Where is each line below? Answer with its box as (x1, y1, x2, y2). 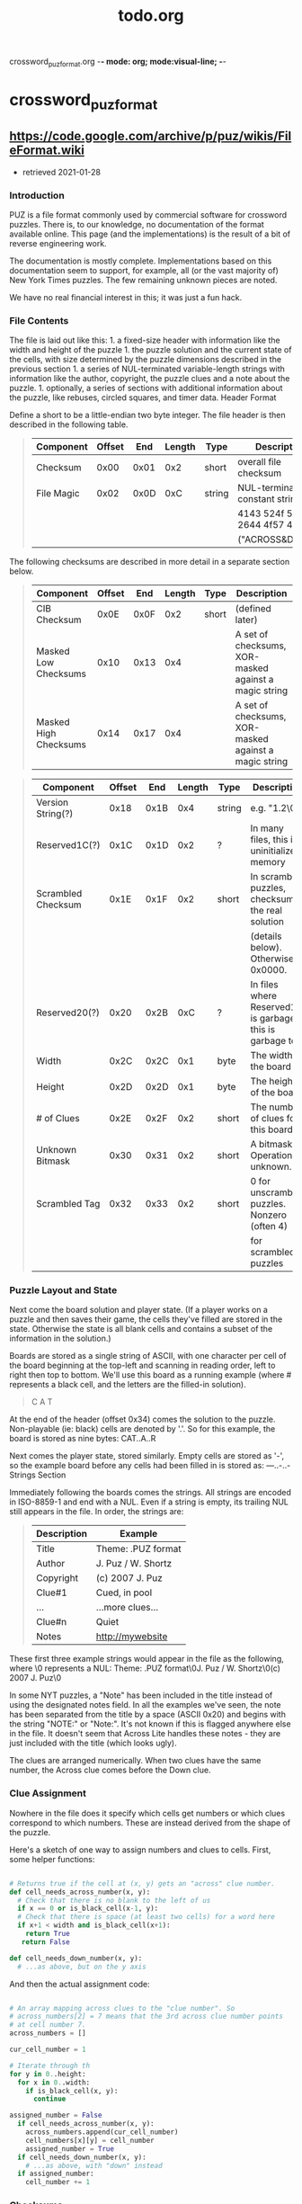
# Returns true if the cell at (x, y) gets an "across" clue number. (9, 1878, 276, 1888)
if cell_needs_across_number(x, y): (17, 2119, 155, 2128)
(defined (235, 602, 271, 615)
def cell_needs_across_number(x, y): (9, 1887, 151, 1896)
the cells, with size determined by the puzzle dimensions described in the (9, 354, 281, 365)
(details (250, 930, 282, 942)
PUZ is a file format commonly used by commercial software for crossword (9, 209, 288, 220)
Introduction (9, 189, 65, 201)
